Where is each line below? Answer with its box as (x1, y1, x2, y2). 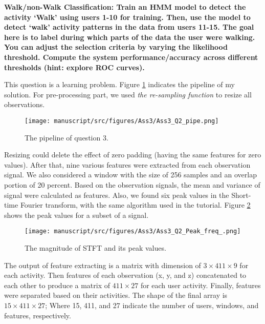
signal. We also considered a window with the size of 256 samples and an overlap (4, 169, 257, 180)
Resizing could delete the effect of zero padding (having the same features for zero (4, 149, 261, 160)
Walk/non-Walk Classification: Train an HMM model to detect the (4, 2, 246, 12)
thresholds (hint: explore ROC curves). (4, 62, 145, 72)
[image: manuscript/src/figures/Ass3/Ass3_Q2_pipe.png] (25, 117, 219, 125)
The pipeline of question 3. (25, 132, 108, 143)
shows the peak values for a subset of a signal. (4, 209, 149, 220)
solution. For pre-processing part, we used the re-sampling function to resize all (4, 89, 252, 99)
